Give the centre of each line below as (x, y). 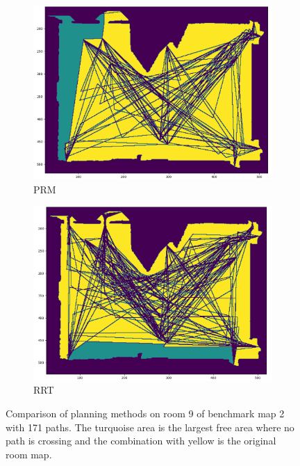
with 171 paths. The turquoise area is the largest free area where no (150, 427)
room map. (29, 454)
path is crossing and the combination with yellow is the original (141, 441)
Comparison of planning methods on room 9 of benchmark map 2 (145, 413)
